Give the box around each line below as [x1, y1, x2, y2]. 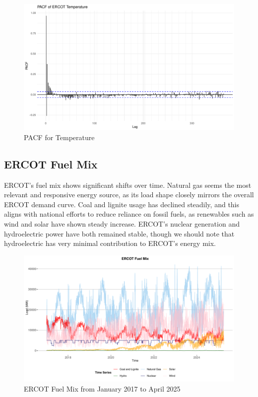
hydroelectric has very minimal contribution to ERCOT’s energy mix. [4, 238, 216, 248]
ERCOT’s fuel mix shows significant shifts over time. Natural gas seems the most [4, 179, 252, 190]
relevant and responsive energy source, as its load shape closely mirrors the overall [4, 189, 254, 200]
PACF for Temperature [24, 132, 95, 142]
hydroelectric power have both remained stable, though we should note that [4, 228, 235, 238]
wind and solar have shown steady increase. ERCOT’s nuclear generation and [4, 219, 240, 229]
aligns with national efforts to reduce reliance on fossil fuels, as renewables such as [4, 209, 254, 219]
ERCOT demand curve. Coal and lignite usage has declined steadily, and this [4, 199, 240, 209]
